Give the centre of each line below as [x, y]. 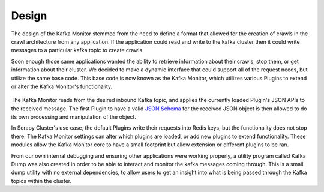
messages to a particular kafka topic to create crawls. [77, 50]
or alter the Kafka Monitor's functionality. [62, 86]
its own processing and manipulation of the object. [73, 117]
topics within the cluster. [41, 181]
